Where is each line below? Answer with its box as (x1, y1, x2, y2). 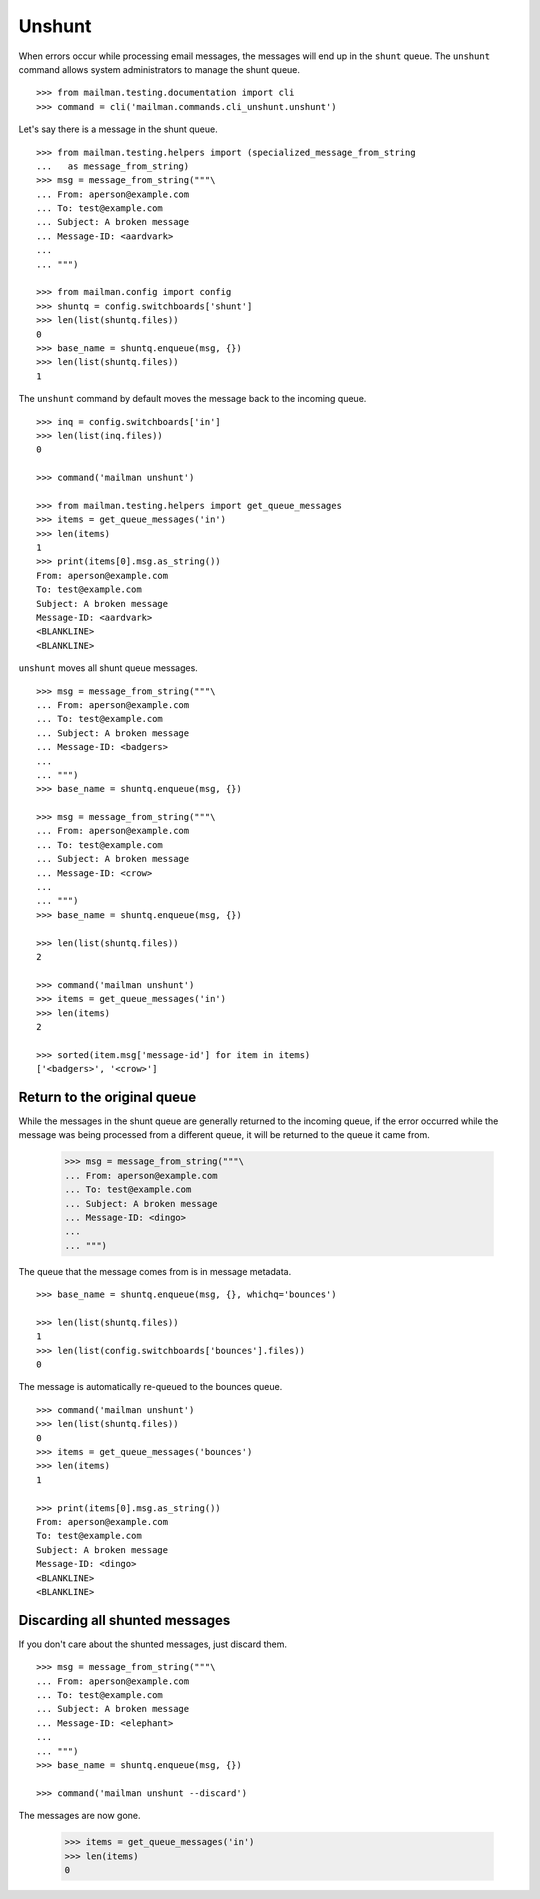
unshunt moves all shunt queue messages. (18, 662, 199, 674)
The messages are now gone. (18, 1810, 141, 1822)
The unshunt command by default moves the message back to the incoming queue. (18, 393, 367, 405)
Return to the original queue (18, 1088, 197, 1105)
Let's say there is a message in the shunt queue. (18, 123, 219, 135)
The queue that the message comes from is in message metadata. (18, 1265, 292, 1277)
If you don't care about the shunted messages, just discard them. (18, 1638, 288, 1650)
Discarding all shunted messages (18, 1611, 231, 1629)
